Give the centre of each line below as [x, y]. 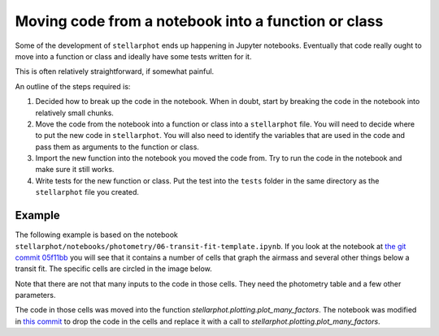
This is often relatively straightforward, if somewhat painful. [115, 71]
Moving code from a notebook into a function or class [199, 21]
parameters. [35, 295]
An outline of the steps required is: [73, 86]
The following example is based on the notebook [97, 235]
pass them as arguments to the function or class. [117, 147]
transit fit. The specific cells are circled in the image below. [114, 269]
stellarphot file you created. [87, 192]
